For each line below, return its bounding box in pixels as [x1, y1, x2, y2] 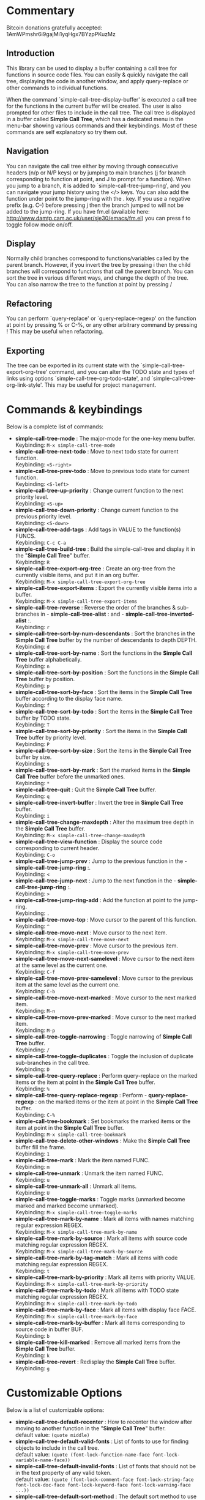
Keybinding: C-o [15, 851, 55, 858]
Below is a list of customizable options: [6, 1406, 105, 1414]
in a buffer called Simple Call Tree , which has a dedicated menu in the [6, 115, 184, 122]
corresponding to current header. [15, 844, 100, 851]
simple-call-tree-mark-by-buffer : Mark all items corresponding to [15, 1319, 185, 1326]
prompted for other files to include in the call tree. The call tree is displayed [6, 108, 196, 116]
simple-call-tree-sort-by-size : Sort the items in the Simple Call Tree [15, 747, 192, 754]
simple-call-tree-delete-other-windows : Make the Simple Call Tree [15, 1136, 191, 1144]
